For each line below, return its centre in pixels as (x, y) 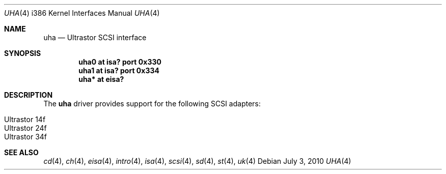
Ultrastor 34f (26, 137)
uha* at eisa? (101, 79)
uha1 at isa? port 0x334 (119, 70)
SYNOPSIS (23, 53)
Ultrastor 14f (25, 119)
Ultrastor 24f (25, 128)
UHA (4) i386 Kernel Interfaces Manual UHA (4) (82, 13)
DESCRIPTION (29, 95)
